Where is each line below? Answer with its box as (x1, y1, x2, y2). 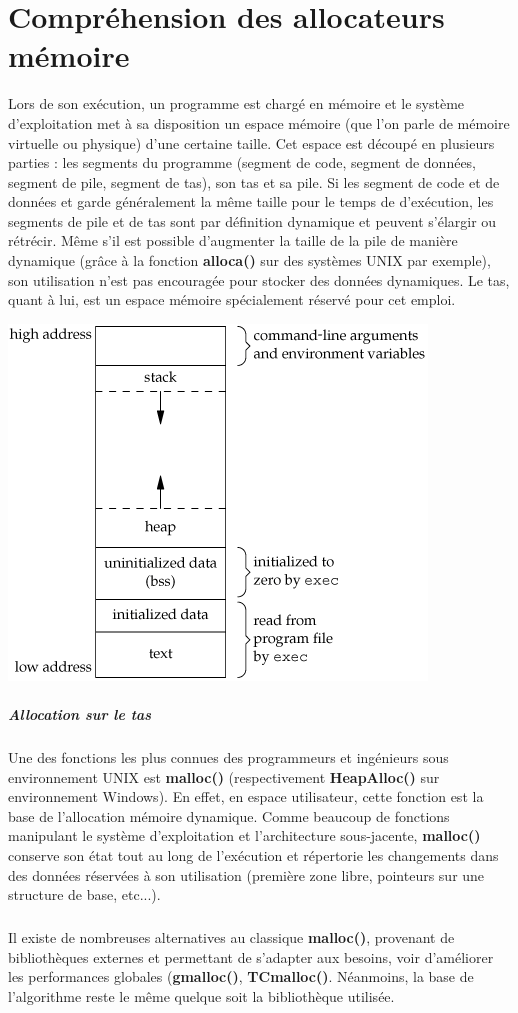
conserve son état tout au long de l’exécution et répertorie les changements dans (8, 844, 499, 865)
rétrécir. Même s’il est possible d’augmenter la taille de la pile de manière (8, 230, 458, 251)
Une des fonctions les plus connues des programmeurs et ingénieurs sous (8, 747, 449, 767)
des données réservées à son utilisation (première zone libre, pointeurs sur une (8, 864, 485, 885)
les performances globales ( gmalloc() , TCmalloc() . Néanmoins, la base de (8, 966, 474, 987)
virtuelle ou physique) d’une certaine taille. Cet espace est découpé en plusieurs (8, 132, 495, 153)
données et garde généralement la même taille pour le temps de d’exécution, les (8, 191, 494, 212)
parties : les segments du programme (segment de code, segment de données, (8, 152, 477, 173)
